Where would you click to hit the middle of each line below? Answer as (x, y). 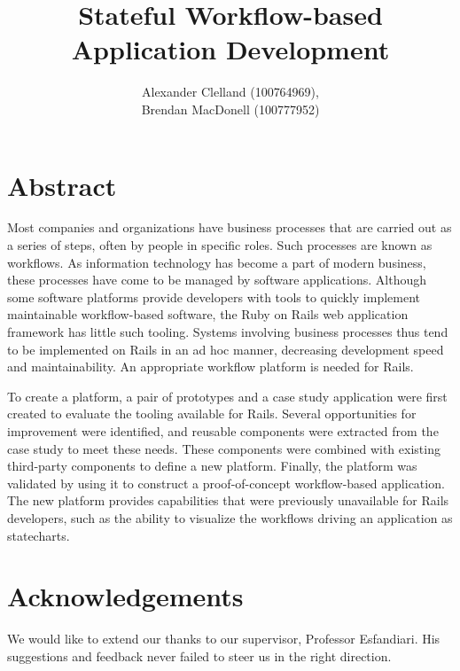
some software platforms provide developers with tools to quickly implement (214, 296)
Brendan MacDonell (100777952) (230, 109)
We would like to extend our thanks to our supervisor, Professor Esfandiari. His (224, 639)
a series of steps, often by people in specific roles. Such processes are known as (220, 245)
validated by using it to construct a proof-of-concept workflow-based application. (226, 483)
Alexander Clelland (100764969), (230, 92)
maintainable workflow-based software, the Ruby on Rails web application (208, 314)
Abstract (62, 185)
